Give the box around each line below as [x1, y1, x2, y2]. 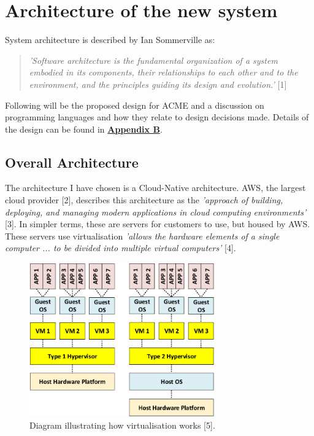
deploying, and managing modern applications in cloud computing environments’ [5, 205, 307, 218]
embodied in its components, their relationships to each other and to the [29, 66, 298, 79]
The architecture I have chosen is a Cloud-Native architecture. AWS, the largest [5, 181, 306, 194]
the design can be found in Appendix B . [5, 122, 163, 135]
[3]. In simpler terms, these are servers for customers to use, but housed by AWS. [5, 217, 310, 230]
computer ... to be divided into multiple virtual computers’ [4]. [5, 241, 236, 254]
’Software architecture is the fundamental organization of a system [29, 53, 278, 66]
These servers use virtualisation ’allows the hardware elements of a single [5, 229, 280, 242]
